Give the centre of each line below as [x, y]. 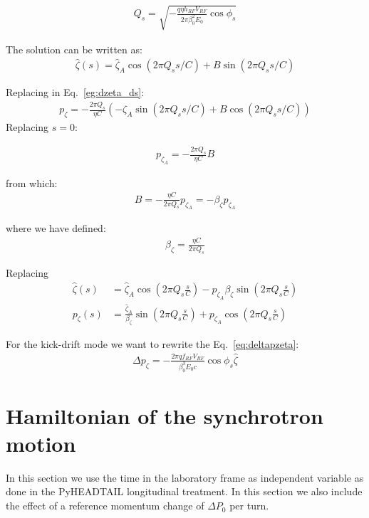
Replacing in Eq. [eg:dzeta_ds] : [75, 92]
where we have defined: [56, 228]
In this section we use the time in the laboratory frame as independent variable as [185, 477]
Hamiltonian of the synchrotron [165, 415]
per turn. [249, 506]
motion [41, 443]
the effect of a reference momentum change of [105, 506]
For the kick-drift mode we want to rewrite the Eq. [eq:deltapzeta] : [152, 343]
